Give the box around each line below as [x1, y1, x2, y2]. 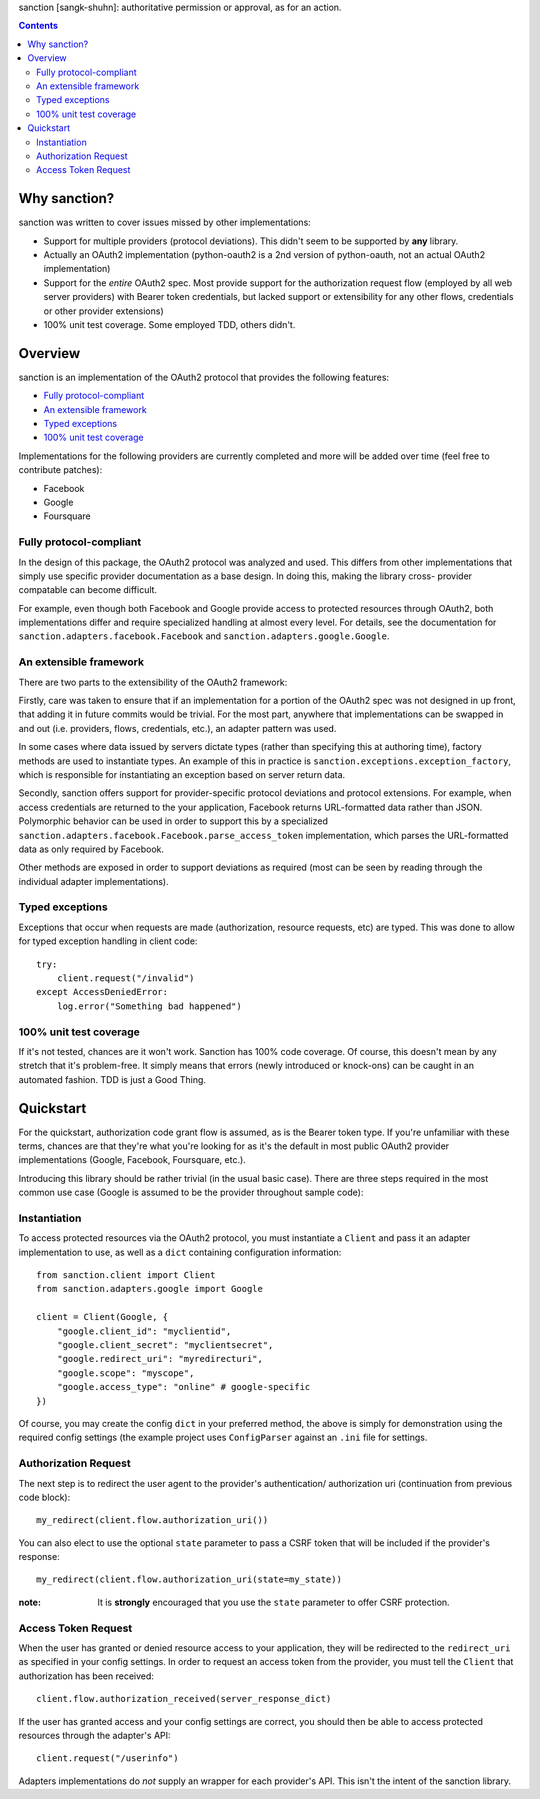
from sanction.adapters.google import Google [36, 1283, 264, 1295]
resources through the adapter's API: [18, 1729, 171, 1741]
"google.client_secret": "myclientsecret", [56, 1340, 274, 1351]
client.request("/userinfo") [36, 1753, 179, 1764]
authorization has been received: [18, 1670, 155, 1682]
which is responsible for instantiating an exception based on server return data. [18, 768, 346, 780]
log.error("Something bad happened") [56, 1000, 242, 1012]
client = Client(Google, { [36, 1311, 169, 1323]
